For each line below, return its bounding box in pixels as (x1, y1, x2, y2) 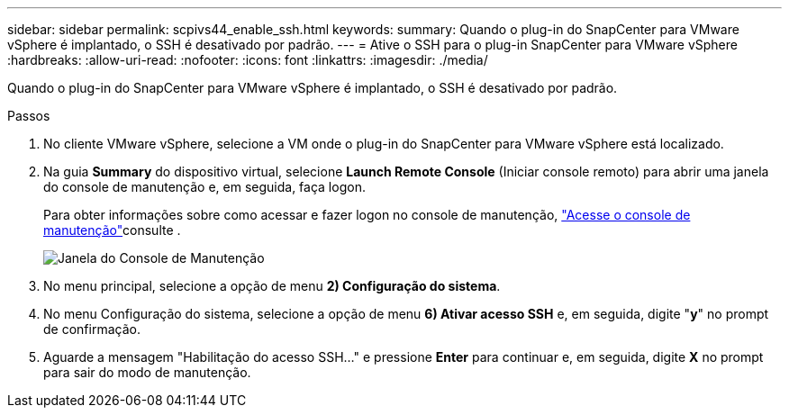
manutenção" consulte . (43, 222, 181, 238)
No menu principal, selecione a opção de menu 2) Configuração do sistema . (43, 278, 501, 293)
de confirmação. (43, 321, 141, 337)
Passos (7, 108, 50, 123)
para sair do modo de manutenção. (43, 365, 251, 380)
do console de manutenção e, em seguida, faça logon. (43, 179, 366, 194)
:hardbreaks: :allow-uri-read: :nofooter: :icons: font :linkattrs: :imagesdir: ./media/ (7, 52, 488, 68)
